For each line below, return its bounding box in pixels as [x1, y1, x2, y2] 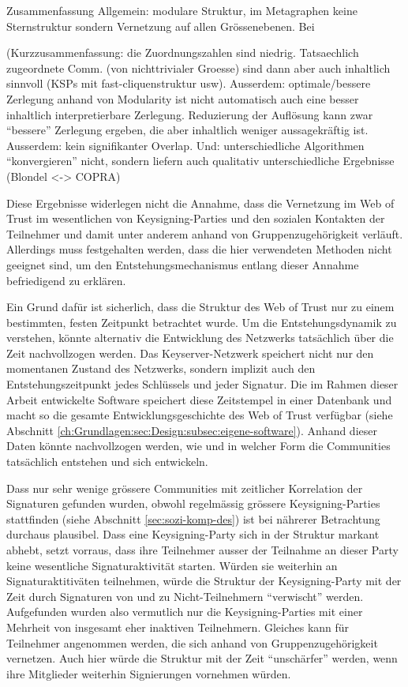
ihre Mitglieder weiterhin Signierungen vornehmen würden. [6, 665, 291, 681]
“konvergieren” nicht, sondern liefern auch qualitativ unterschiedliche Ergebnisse [6, 152, 395, 169]
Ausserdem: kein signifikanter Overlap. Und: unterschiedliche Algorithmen [6, 137, 365, 153]
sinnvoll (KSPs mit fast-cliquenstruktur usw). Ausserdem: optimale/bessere [6, 75, 371, 92]
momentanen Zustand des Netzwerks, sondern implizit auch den [6, 360, 316, 377]
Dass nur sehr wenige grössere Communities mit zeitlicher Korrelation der [6, 479, 363, 496]
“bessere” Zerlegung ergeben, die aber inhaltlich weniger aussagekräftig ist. [6, 122, 369, 138]
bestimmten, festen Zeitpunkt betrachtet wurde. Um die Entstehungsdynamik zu [6, 313, 397, 330]
